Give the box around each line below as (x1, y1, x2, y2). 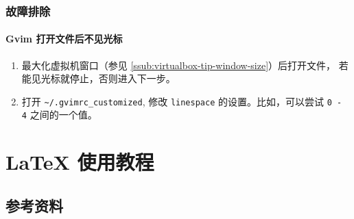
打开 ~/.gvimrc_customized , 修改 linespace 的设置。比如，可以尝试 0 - (21, 94, 342, 108)
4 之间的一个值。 (21, 107, 97, 122)
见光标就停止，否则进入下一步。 (31, 71, 176, 86)
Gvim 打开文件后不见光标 (5, 31, 123, 46)
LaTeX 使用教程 (5, 148, 154, 176)
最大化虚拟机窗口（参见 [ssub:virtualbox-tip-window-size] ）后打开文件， (21, 57, 336, 72)
